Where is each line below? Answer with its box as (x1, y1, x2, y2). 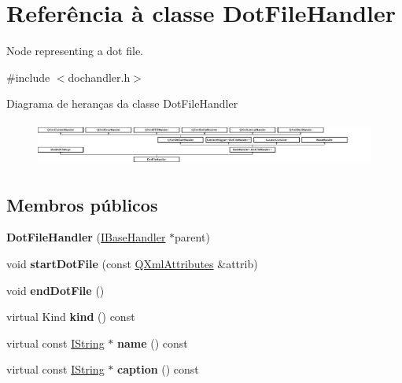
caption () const (116, 361, 199, 377)
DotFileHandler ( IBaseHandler (6, 229, 166, 245)
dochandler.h (68, 68, 131, 85)
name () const (116, 334, 188, 351)
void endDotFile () (6, 282, 105, 298)
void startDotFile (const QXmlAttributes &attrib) (6, 256, 258, 272)
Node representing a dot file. (6, 42, 143, 59)
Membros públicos (6, 192, 158, 216)
